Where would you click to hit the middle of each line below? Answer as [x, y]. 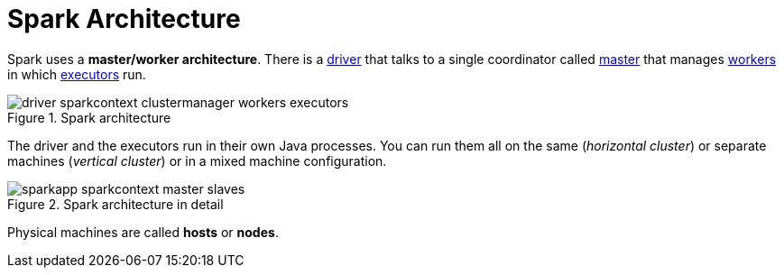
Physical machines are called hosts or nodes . [143, 232]
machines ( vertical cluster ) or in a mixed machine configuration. [197, 160]
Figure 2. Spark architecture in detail [115, 204]
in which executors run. [77, 74]
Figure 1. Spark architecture [89, 117]
